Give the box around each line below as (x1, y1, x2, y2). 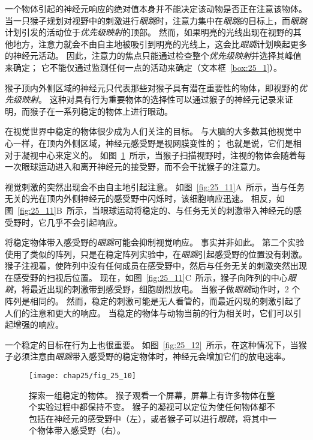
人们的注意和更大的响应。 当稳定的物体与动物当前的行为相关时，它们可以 (5, 306, 293, 319)
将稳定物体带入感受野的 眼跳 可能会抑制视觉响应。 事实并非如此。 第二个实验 (5, 236, 305, 249)
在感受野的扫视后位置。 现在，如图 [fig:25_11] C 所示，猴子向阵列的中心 (5, 271, 288, 283)
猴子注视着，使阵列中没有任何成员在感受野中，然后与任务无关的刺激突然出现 (5, 259, 307, 272)
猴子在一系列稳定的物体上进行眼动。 (29, 104, 173, 117)
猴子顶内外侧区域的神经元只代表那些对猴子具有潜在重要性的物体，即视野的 (5, 81, 299, 94)
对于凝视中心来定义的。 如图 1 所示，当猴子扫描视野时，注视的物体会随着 (5, 148, 297, 161)
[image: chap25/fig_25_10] (29, 372, 136, 381)
